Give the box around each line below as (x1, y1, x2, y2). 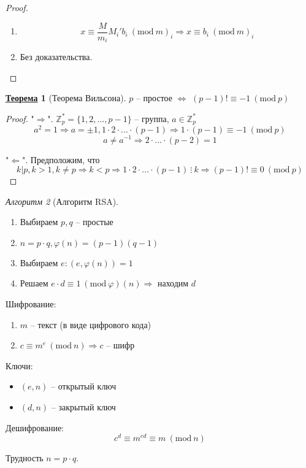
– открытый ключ (51, 380, 117, 393)
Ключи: (6, 359, 33, 372)
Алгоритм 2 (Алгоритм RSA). (6, 194, 118, 207)
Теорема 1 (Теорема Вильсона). (6, 91, 126, 104)
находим (157, 277, 189, 290)
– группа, (134, 112, 169, 125)
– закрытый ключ (51, 401, 116, 413)
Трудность (6, 451, 44, 464)
